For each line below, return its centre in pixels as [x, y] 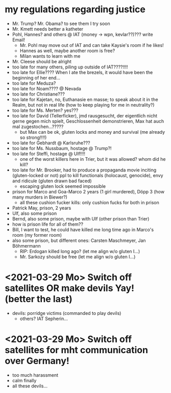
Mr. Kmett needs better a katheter [48, 29]
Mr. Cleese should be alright [42, 61]
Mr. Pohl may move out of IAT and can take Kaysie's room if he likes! [92, 45]
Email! [19, 40]
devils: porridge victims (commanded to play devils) [67, 313]
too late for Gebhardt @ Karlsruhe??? [51, 143]
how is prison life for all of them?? [48, 224]
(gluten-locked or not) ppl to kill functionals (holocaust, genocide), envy [88, 175]
